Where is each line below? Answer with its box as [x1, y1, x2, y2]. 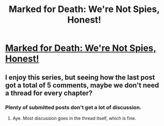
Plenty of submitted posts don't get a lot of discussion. [5, 104, 142, 111]
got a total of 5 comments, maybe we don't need [5, 81, 159, 89]
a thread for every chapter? [5, 89, 93, 97]
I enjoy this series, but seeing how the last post [5, 73, 155, 81]
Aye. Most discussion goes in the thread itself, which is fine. [12, 115, 136, 121]
